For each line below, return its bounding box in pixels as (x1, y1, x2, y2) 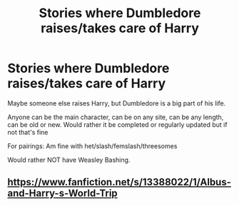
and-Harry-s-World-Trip (7, 187, 118, 200)
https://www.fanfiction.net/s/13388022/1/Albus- (7, 176, 232, 188)
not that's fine (7, 128, 49, 136)
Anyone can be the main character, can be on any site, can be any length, (7, 113, 224, 121)
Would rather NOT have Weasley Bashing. (7, 155, 131, 164)
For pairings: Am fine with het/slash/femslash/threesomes (7, 141, 178, 150)
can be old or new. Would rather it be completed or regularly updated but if (7, 120, 228, 129)
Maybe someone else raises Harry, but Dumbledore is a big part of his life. (7, 98, 226, 108)
